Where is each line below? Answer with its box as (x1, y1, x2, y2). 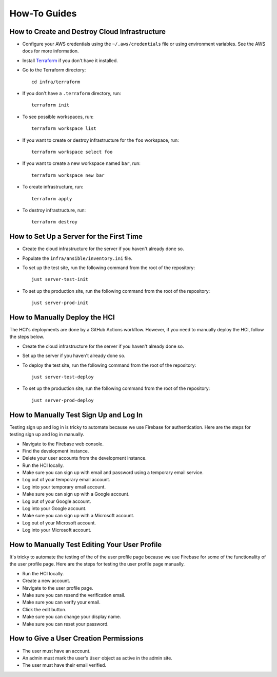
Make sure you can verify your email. (22, 599, 101, 606)
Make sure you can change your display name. (22, 614, 122, 620)
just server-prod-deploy (31, 397, 94, 403)
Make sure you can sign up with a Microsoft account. (22, 513, 134, 519)
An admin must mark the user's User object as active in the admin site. (22, 655, 173, 661)
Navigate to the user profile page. (22, 585, 93, 591)
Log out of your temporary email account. (22, 477, 110, 483)
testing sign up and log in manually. (9, 431, 85, 438)
